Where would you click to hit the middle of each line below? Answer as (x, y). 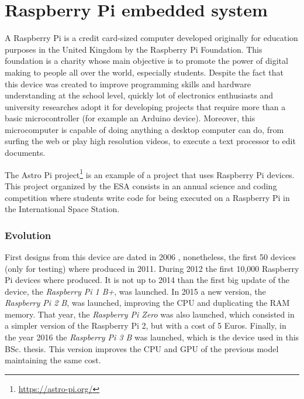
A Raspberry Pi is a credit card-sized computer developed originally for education (151, 38)
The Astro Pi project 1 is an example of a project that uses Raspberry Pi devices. (150, 173)
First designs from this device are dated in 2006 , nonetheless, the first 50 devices (150, 256)
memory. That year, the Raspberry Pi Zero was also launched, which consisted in (150, 314)
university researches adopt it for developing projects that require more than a (145, 106)
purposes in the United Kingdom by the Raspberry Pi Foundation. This (134, 49)
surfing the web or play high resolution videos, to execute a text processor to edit (150, 141)
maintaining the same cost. (53, 360)
